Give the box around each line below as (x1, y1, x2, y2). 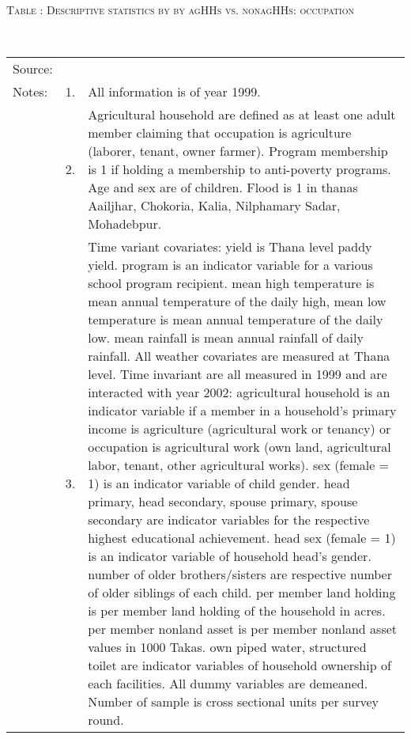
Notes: (13, 82, 48, 101)
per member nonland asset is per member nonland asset (88, 620, 398, 639)
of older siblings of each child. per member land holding (88, 583, 396, 602)
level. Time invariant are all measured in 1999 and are (88, 365, 387, 384)
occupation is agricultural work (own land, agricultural (88, 438, 391, 457)
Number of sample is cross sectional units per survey (88, 692, 379, 711)
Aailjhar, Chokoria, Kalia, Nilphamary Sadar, (88, 196, 341, 215)
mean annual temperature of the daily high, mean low (88, 292, 386, 311)
